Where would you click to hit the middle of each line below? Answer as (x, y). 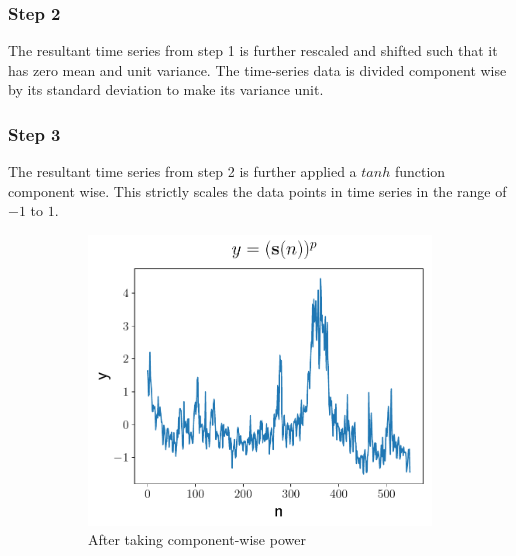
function (420, 171)
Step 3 (34, 133)
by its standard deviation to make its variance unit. (166, 89)
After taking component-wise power (197, 539)
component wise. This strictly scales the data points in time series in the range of (257, 190)
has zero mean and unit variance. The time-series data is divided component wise (257, 69)
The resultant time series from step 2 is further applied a (182, 171)
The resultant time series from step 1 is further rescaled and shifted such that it (253, 50)
